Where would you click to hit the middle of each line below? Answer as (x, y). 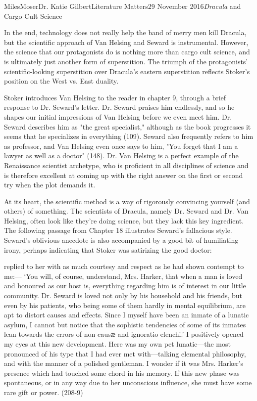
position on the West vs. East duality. (61, 81)
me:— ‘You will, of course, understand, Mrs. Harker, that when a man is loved (123, 276)
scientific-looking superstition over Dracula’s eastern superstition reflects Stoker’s (127, 71)
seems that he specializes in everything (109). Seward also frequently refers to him (129, 136)
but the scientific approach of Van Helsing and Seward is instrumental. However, (126, 42)
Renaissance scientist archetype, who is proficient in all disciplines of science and (126, 165)
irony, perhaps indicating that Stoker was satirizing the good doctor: (108, 249)
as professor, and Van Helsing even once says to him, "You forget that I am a (121, 146)
